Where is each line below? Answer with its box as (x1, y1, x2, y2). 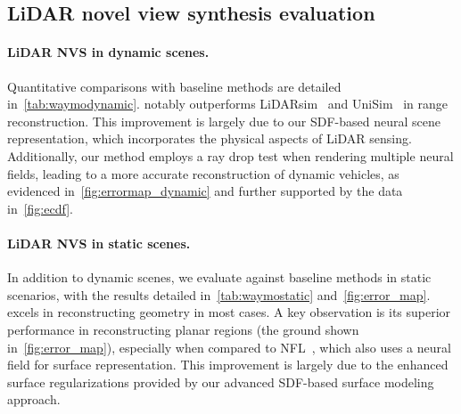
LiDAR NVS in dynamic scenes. (7, 43, 210, 61)
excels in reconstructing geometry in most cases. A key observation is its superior (7, 303, 451, 321)
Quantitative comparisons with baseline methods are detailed (7, 77, 342, 95)
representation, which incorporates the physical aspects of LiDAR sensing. (7, 129, 412, 148)
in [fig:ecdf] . (7, 199, 73, 217)
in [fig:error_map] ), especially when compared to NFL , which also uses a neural (7, 337, 451, 356)
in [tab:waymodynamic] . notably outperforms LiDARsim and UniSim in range (7, 94, 449, 113)
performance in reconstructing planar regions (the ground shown (7, 320, 359, 338)
